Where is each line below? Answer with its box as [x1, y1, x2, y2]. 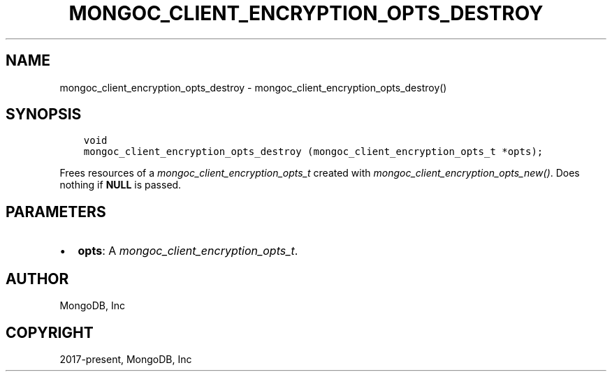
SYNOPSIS [6, 105, 82, 124]
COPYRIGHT [6, 323, 94, 341]
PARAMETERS [6, 202, 106, 221]
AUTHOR [6, 269, 69, 288]
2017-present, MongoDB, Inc [59, 353, 192, 365]
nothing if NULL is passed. [59, 179, 182, 191]
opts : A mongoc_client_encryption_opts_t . [78, 244, 298, 258]
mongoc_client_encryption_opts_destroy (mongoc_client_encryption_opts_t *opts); [83, 146, 544, 158]
